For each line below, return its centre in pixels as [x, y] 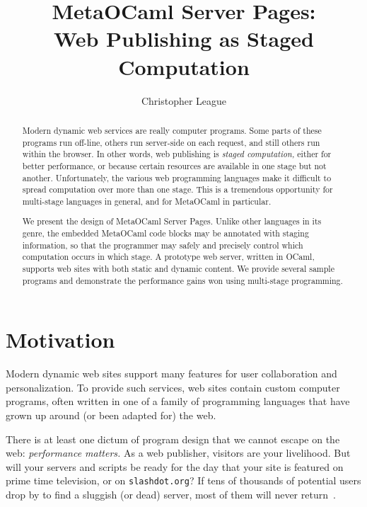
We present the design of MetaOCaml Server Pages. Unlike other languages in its [172, 221]
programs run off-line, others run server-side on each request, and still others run [171, 142]
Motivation [60, 340]
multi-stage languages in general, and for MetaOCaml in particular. [147, 201]
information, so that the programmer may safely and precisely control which [163, 245]
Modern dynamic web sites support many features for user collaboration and [171, 374]
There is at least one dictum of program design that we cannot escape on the [173, 439]
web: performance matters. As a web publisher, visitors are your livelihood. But [178, 453]
